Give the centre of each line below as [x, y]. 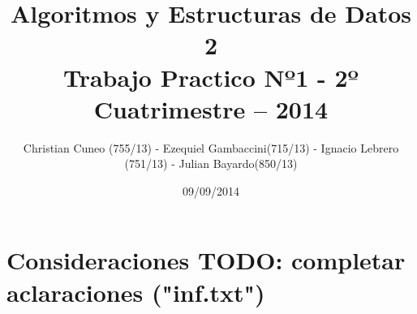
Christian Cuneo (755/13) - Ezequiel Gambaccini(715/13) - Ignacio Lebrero [211, 147]
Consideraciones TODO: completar [206, 260]
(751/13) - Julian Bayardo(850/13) [211, 163]
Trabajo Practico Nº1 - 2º [211, 77]
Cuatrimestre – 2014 [211, 108]
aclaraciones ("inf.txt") [136, 292]
